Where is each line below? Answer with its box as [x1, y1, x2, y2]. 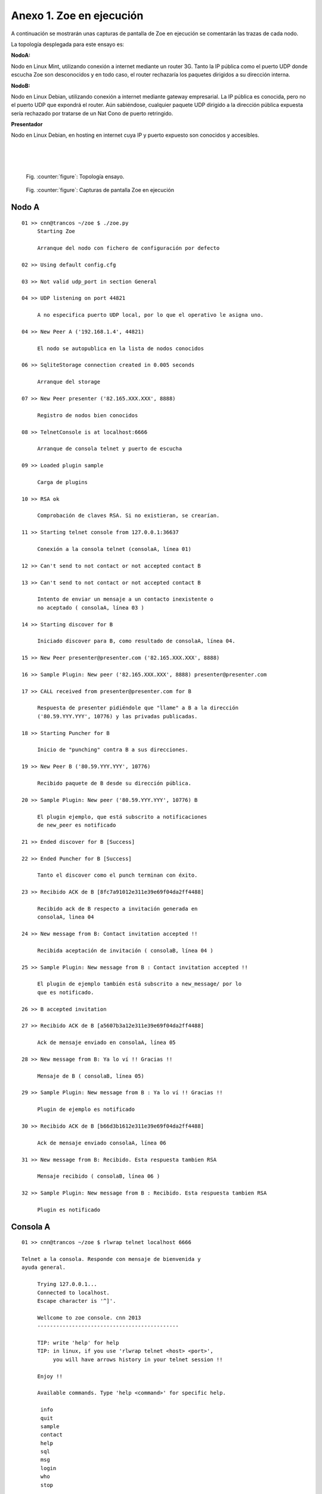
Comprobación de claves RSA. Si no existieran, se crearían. [37, 512, 220, 519]
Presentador [11, 121, 43, 128]
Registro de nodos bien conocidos [37, 412, 138, 418]
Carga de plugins [37, 479, 88, 485]
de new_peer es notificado [37, 822, 116, 828]
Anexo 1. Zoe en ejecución [11, 9, 144, 22]
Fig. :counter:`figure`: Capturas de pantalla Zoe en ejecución [26, 186, 175, 194]
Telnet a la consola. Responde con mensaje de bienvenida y [21, 1256, 201, 1263]
